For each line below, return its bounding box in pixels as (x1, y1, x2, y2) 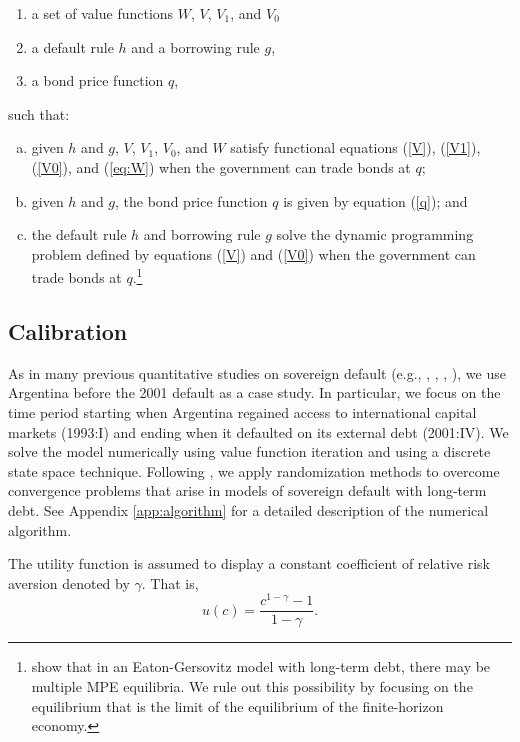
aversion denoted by (8, 572, 130, 593)
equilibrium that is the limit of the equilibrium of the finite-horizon (31, 695, 444, 716)
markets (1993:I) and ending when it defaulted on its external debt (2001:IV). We (8, 421, 509, 442)
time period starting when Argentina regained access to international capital (8, 401, 477, 422)
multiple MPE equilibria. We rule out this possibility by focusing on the (31, 676, 473, 697)
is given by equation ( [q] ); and (283, 190, 468, 211)
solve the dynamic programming (276, 224, 474, 245)
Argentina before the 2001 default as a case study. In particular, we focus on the (8, 382, 501, 403)
